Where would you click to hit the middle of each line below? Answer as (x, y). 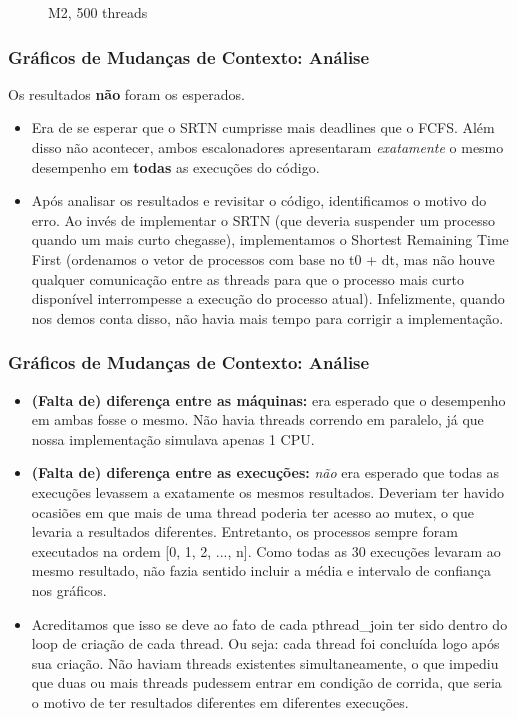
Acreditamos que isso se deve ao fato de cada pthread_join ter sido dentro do (269, 623)
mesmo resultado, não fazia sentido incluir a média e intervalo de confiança (261, 570)
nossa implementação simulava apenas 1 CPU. (173, 438)
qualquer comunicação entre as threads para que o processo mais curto (248, 278)
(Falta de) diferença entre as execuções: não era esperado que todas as (265, 472)
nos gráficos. (69, 589)
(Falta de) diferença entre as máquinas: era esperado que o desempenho (268, 399)
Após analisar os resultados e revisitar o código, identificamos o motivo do (259, 200)
